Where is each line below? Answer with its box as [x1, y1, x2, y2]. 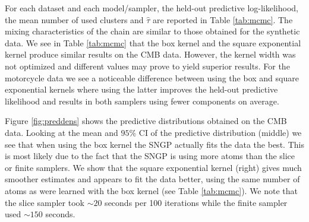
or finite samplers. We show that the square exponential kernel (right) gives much [5, 161, 302, 173]
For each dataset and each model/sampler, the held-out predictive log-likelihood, [5, 2, 298, 14]
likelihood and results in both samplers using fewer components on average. [5, 94, 279, 107]
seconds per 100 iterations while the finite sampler [105, 196, 288, 208]
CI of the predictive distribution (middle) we [138, 126, 302, 138]
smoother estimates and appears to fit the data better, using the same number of [5, 173, 300, 185]
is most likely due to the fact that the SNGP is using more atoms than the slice [5, 150, 295, 162]
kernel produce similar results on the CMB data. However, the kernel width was [5, 48, 296, 61]
